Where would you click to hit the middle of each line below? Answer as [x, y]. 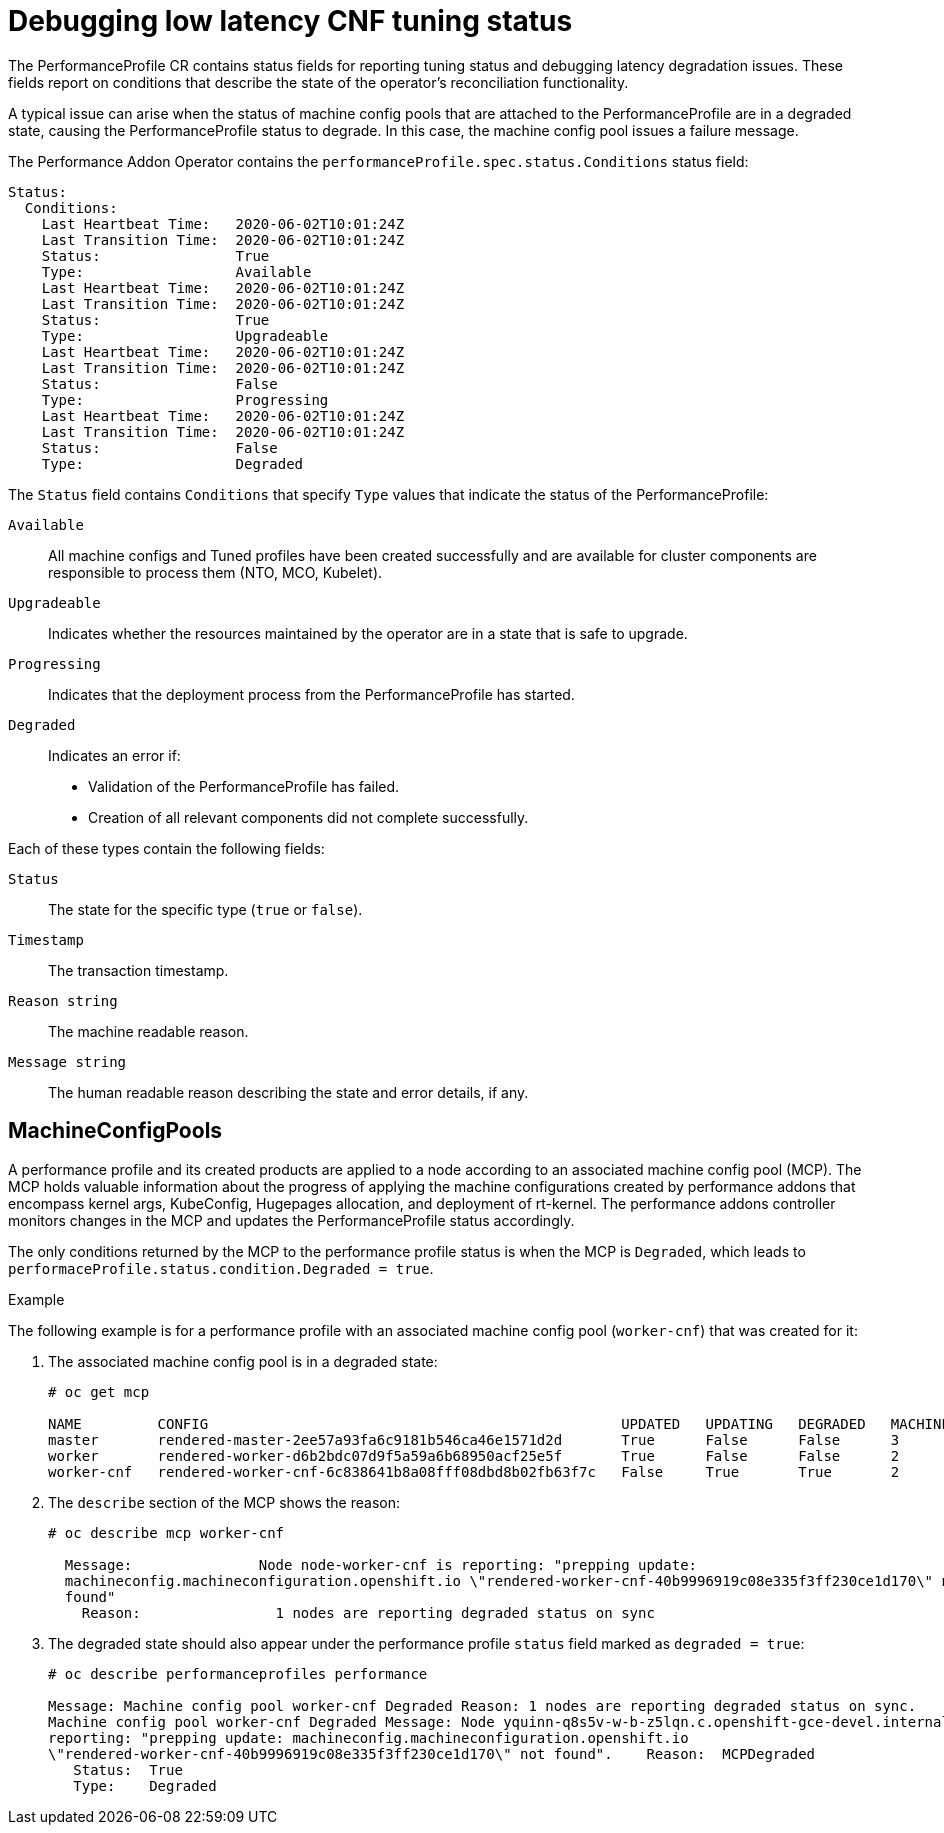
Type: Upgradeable [185, 335]
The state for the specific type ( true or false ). [205, 909]
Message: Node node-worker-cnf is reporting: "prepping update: [381, 1564]
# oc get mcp [99, 1391]
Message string [67, 1061]
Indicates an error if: [114, 755]
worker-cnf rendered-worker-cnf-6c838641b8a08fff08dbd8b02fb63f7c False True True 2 [474, 1471]
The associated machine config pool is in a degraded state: [243, 1361]
